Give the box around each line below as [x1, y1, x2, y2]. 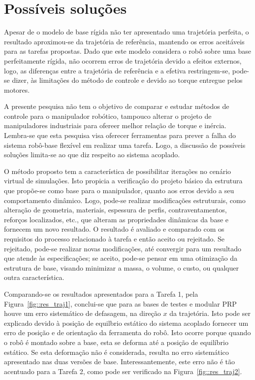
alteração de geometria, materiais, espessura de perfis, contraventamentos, [4, 205, 227, 215]
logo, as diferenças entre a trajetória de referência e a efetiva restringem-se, [4, 65, 230, 75]
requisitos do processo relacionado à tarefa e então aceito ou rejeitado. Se [4, 234, 225, 243]
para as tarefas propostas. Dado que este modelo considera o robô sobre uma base [4, 46, 251, 56]
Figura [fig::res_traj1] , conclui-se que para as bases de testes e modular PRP [4, 298, 237, 309]
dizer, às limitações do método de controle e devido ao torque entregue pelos [12, 75, 243, 85]
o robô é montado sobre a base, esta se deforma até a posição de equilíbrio [4, 337, 228, 347]
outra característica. [4, 272, 64, 282]
